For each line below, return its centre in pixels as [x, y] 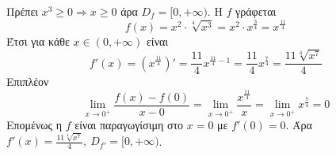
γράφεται [256, 11]
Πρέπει [23, 11]
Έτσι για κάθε [38, 41]
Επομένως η [34, 125]
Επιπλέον [28, 82]
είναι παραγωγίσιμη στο [129, 125]
